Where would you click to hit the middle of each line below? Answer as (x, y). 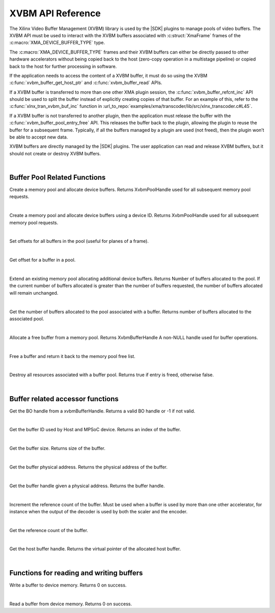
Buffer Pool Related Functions (58, 177)
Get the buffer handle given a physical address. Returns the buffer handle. (87, 486)
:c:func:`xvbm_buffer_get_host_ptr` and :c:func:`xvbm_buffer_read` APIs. (86, 83)
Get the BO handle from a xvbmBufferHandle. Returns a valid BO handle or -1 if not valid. (102, 411)
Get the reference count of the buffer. (49, 530)
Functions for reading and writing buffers (76, 573)
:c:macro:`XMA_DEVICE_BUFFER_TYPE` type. (57, 43)
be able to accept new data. (39, 137)
